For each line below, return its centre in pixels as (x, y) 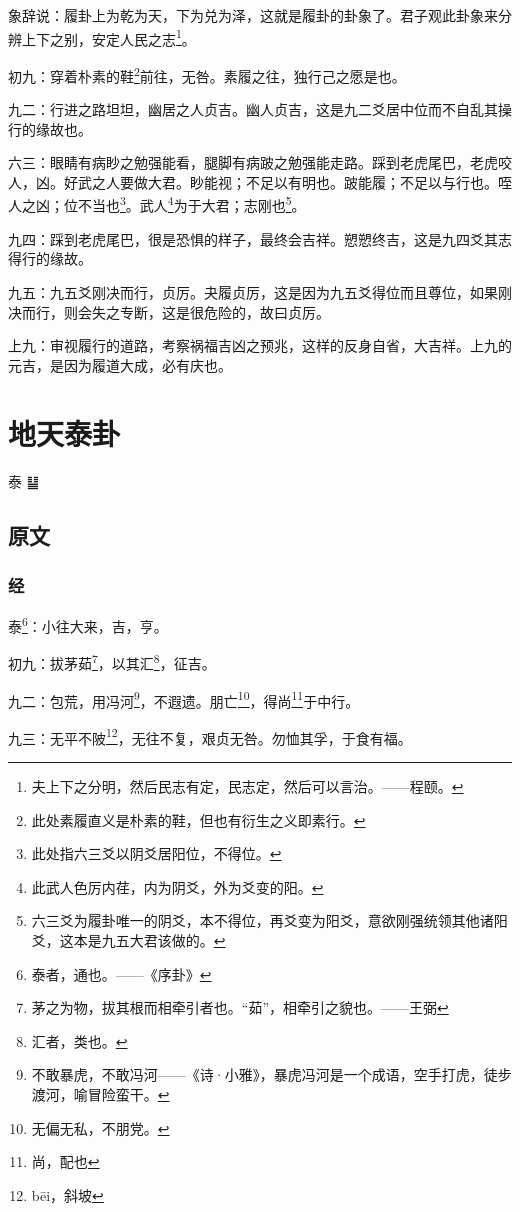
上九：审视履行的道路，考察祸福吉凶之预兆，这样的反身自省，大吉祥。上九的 (260, 345)
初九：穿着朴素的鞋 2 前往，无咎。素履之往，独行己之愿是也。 (207, 74)
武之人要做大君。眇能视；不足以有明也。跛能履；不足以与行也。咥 (294, 181)
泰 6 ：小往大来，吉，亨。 (88, 624)
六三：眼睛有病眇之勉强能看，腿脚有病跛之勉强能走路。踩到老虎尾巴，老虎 (253, 162)
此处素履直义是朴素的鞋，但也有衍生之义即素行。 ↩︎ (198, 819)
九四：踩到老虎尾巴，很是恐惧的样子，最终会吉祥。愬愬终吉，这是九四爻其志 (260, 238)
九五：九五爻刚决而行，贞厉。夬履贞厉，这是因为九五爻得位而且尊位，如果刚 (260, 291)
